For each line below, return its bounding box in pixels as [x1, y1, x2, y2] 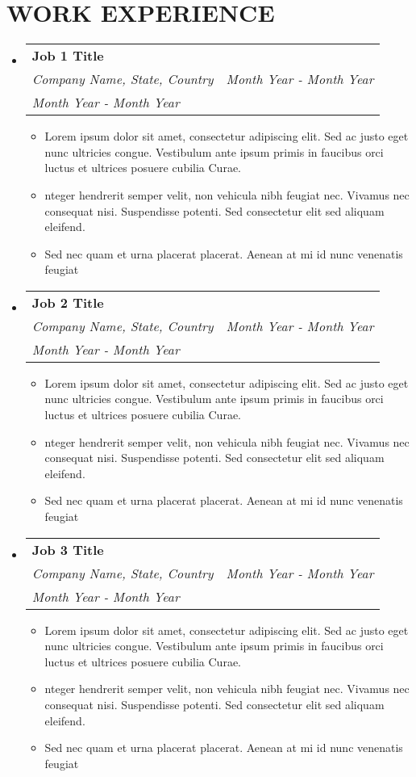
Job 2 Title [31, 292, 104, 312]
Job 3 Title [31, 540, 104, 559]
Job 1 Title [31, 46, 104, 65]
